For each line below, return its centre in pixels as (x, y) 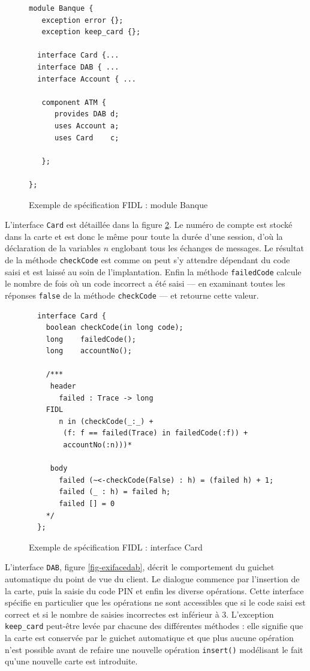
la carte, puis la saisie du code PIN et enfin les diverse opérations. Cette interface (154, 590)
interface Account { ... (87, 79)
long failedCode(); (91, 339)
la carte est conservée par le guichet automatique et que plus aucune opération (149, 638)
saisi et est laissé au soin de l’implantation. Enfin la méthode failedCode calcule (153, 271)
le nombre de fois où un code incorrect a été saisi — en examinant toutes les (145, 283)
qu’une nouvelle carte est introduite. (71, 661)
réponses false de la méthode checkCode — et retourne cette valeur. (132, 295)
